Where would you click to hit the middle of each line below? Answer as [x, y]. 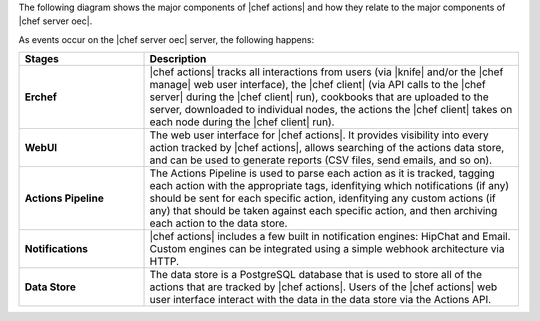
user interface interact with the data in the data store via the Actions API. [320, 300]
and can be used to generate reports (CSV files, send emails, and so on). [321, 160]
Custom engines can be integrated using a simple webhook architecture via [327, 249]
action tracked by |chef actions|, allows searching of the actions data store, [327, 148]
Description [178, 59]
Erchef [40, 97]
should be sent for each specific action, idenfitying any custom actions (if [322, 198]
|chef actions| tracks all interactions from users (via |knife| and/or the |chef [326, 72]
